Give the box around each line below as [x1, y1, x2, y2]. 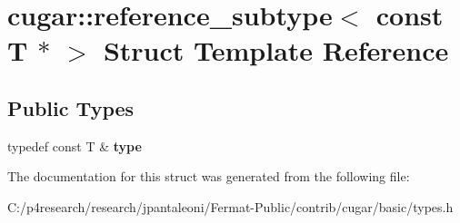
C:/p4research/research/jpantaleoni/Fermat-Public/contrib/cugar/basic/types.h [7, 197, 454, 216]
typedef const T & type [7, 136, 142, 155]
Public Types [7, 93, 135, 121]
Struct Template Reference [103, 32, 449, 69]
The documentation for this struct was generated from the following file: [7, 167, 410, 186]
